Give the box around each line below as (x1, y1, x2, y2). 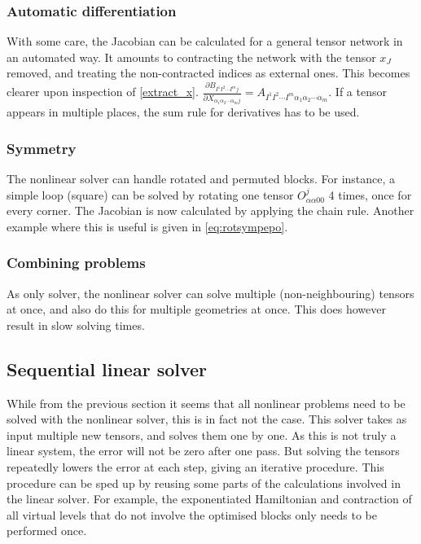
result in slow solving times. (7, 316, 145, 333)
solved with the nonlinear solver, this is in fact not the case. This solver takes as (7, 410, 407, 428)
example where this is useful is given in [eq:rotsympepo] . (7, 217, 288, 235)
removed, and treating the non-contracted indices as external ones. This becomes (7, 64, 410, 81)
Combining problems (7, 252, 146, 273)
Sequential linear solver (7, 356, 208, 381)
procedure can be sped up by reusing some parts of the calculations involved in (7, 474, 401, 491)
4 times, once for (328, 186, 412, 203)
